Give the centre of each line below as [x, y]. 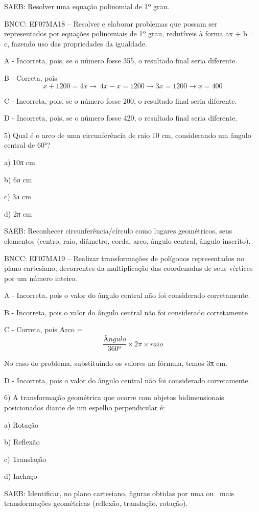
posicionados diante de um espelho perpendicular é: [85, 407]
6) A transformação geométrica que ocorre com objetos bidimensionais [114, 397]
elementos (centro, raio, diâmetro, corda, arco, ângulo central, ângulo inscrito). [127, 240]
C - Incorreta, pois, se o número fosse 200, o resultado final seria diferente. [121, 100]
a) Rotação [21, 424]
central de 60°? [27, 145]
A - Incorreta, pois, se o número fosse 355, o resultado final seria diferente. [121, 61]
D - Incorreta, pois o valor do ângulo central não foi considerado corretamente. [127, 380]
